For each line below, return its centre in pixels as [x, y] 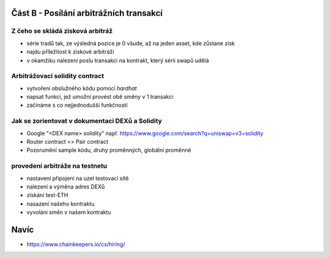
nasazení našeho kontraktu [61, 204]
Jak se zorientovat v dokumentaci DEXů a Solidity [86, 121]
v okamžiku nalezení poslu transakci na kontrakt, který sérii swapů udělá [118, 60]
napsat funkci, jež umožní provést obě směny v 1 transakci [100, 97]
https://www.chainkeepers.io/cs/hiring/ [76, 244]
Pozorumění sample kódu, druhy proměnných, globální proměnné [109, 150]
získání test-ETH [47, 195]
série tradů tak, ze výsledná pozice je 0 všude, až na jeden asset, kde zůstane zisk [131, 43]
